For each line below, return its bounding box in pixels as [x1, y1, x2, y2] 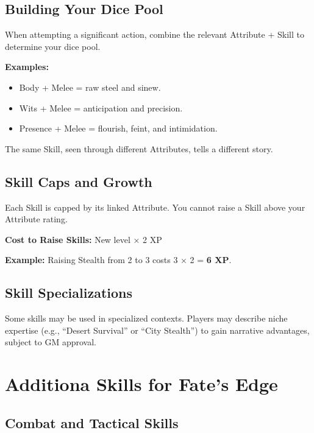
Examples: [5, 60, 49, 73]
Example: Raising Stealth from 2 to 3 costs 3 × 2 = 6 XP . [5, 253, 232, 266]
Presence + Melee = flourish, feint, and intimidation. [19, 122, 218, 135]
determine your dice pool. [5, 40, 101, 52]
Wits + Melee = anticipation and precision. [19, 101, 183, 114]
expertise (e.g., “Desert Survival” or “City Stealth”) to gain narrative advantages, [5, 323, 310, 336]
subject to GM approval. [5, 336, 96, 348]
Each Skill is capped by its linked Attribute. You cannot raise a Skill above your [5, 200, 305, 213]
